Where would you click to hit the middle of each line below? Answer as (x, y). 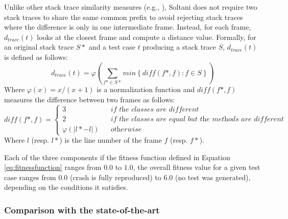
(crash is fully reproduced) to (115, 177)
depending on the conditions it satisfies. (66, 187)
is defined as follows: (36, 57)
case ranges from (30, 177)
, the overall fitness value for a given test (197, 167)
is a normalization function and (146, 89)
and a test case (112, 47)
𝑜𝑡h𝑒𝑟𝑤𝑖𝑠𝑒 (126, 129)
